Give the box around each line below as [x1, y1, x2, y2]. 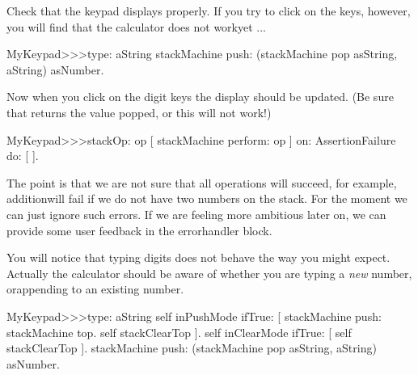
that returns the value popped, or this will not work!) [6, 103, 272, 120]
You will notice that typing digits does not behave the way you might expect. [6, 249, 391, 266]
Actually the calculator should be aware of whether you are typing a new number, [6, 264, 412, 281]
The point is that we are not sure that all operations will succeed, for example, [6, 174, 397, 191]
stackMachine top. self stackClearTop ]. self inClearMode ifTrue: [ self [6, 323, 352, 340]
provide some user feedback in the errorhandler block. [6, 221, 272, 238]
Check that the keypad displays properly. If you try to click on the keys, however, [6, 2, 411, 19]
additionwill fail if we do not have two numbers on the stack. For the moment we [6, 190, 407, 207]
